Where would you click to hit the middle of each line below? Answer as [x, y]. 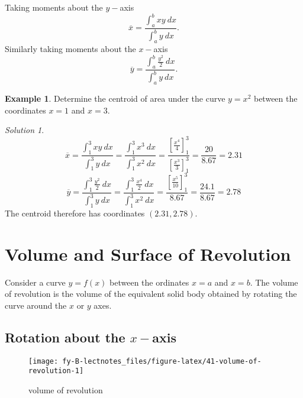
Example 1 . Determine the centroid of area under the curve [115, 98]
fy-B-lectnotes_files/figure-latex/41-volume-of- [162, 361]
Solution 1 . [25, 130]
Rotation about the [65, 337]
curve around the [36, 305]
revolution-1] [56, 371]
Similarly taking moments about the [70, 49]
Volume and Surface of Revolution [148, 253]
